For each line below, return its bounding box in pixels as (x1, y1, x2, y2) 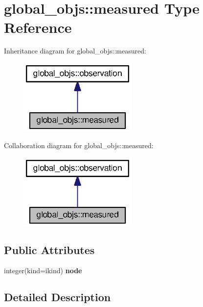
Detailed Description (4, 289, 111, 304)
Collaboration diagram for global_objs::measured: (4, 140, 154, 151)
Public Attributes (4, 242, 95, 257)
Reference (4, 17, 72, 37)
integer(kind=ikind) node (4, 265, 82, 276)
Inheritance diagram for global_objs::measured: (4, 46, 146, 56)
